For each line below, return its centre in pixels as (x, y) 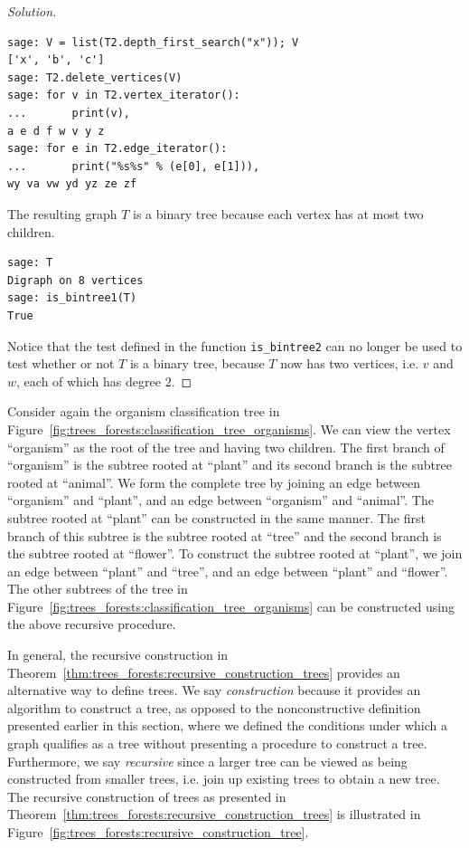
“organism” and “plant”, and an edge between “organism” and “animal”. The (220, 500)
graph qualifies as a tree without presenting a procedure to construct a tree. (217, 743)
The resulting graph (62, 213)
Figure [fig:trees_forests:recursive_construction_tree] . (158, 832)
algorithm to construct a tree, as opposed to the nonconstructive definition (214, 707)
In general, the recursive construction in (118, 655)
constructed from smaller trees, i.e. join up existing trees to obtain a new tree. (224, 779)
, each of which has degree (89, 381)
